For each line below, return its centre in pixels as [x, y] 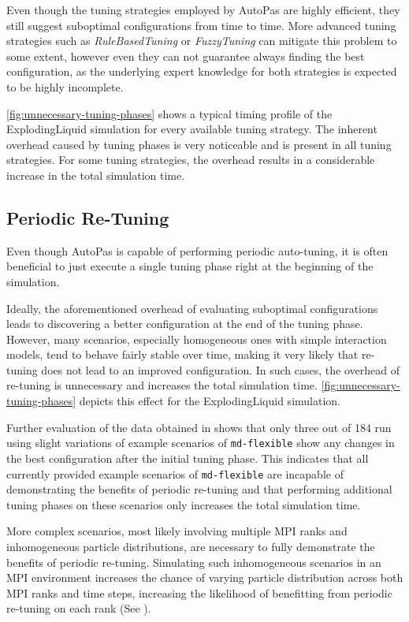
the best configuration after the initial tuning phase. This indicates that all [188, 458]
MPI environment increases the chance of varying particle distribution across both [205, 577]
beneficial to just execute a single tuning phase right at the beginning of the [190, 266]
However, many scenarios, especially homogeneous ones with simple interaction [197, 339]
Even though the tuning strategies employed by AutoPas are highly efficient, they [203, 9]
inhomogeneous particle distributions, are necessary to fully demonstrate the [191, 546]
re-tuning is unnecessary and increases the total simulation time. [162, 385]
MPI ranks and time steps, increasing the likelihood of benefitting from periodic [199, 592]
